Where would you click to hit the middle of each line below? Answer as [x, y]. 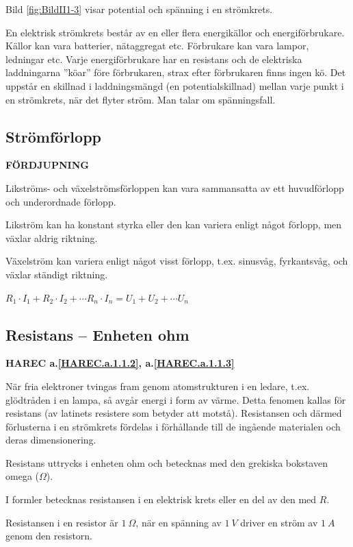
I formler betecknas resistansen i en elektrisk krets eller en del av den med [161, 499]
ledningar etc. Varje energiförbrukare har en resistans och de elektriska [154, 59]
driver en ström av [279, 522]
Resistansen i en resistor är [62, 522]
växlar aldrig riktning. [52, 238]
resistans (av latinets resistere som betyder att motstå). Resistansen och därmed [174, 413]
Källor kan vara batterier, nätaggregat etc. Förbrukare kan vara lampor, [157, 46]
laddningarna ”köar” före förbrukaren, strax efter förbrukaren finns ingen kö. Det [176, 72]
